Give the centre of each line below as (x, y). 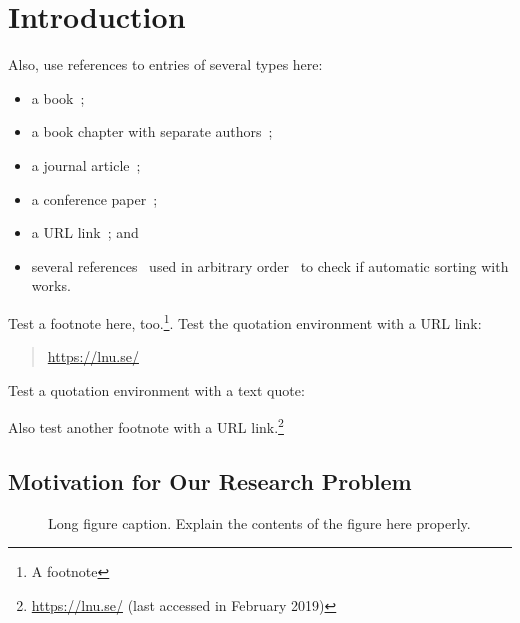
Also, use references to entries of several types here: (165, 64)
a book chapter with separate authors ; (152, 131)
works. (51, 285)
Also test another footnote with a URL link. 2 (146, 425)
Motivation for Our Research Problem (210, 480)
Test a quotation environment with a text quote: (156, 389)
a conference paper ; (94, 198)
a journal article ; (86, 164)
